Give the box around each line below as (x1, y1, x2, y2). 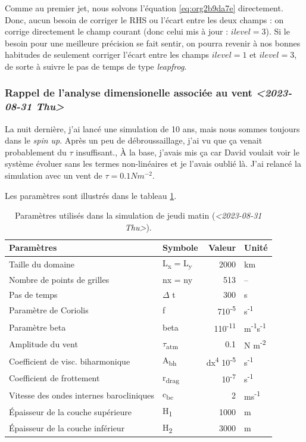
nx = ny (162, 273, 193, 285)
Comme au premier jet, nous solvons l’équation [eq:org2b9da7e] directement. (5, 2, 283, 14)
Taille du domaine (9, 257, 75, 270)
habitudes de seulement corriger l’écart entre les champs (5, 48, 210, 61)
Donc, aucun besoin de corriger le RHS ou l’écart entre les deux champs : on (5, 13, 284, 26)
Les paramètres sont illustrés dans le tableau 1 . (5, 189, 177, 201)
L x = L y (162, 257, 192, 271)
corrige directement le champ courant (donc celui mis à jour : (5, 25, 229, 38)
